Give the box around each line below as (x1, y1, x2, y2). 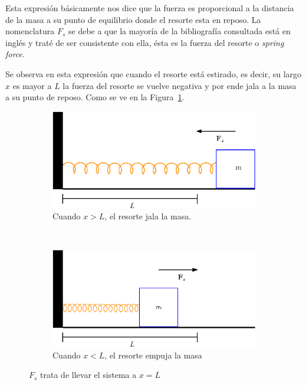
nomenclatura (5, 25, 55, 37)
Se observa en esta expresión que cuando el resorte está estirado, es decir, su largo (5, 67, 302, 80)
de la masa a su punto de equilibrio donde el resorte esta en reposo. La (5, 13, 261, 25)
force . (5, 48, 25, 60)
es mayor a (12, 79, 52, 91)
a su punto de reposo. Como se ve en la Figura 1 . (5, 91, 185, 103)
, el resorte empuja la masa (104, 348, 202, 361)
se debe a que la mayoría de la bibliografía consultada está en (68, 25, 291, 37)
